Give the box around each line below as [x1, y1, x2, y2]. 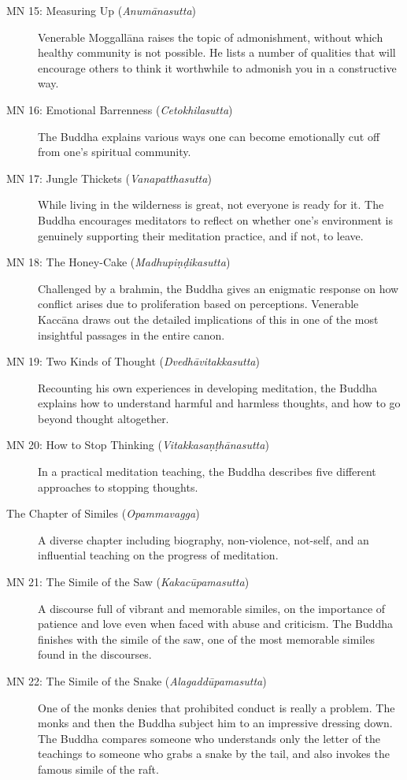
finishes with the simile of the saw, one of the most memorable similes [38, 630, 375, 647]
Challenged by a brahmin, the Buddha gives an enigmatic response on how [38, 280, 399, 296]
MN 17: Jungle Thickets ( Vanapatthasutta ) [6, 169, 212, 186]
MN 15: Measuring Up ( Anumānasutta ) [6, 2, 196, 18]
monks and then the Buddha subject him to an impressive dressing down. [38, 715, 393, 731]
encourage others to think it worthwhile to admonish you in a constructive [38, 59, 397, 76]
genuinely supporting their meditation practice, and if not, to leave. [38, 227, 364, 243]
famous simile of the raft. [38, 760, 159, 777]
